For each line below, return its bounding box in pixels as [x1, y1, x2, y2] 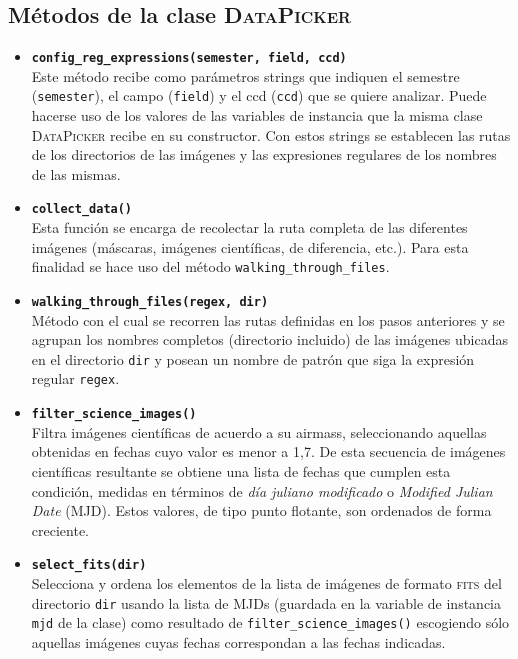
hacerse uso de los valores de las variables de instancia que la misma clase [31, 105, 483, 126]
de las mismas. [31, 163, 121, 184]
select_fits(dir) [31, 558, 147, 573]
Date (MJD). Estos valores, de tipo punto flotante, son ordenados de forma [31, 500, 492, 521]
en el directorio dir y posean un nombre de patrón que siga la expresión [31, 348, 475, 369]
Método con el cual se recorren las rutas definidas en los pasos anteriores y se [31, 309, 505, 330]
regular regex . [31, 368, 120, 389]
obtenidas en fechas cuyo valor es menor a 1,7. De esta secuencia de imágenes [31, 441, 506, 462]
